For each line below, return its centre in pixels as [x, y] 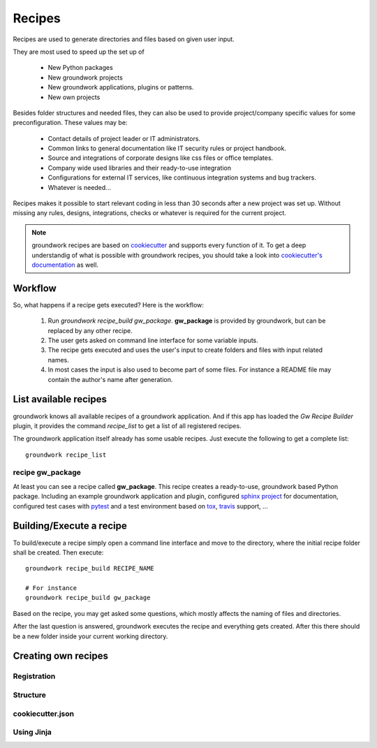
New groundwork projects [86, 78]
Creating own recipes [60, 656]
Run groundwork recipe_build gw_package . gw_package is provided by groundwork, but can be [187, 321]
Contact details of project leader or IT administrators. [124, 138]
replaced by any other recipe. [90, 330]
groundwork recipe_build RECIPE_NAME [90, 569]
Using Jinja [32, 732]
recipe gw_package [47, 473]
